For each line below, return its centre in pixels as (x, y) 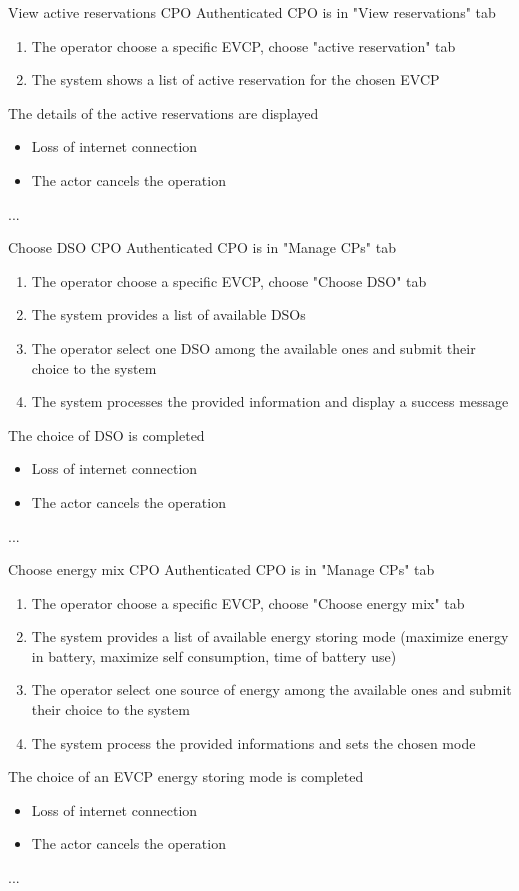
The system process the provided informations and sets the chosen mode (253, 742)
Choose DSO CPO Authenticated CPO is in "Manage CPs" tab (202, 247)
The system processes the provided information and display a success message (270, 401)
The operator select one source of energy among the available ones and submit (271, 689)
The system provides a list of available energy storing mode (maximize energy (270, 636)
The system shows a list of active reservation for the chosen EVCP (235, 79)
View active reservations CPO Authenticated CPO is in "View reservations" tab (252, 12)
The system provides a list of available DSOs (168, 314)
